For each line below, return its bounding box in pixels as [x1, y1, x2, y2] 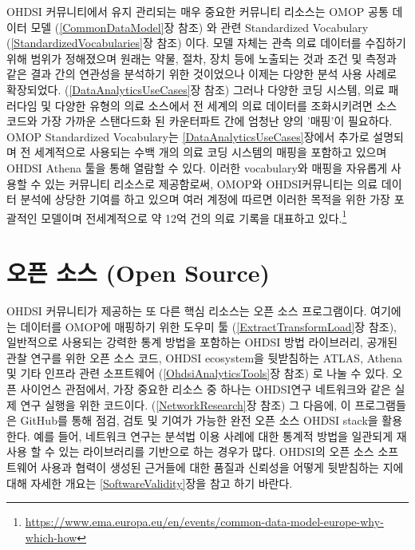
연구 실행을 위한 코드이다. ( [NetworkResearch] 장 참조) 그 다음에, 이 [20, 396, 351, 413]
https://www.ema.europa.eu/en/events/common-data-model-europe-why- [25, 513, 384, 530]
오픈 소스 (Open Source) [6, 256, 271, 289]
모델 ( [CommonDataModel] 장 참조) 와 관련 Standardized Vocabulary [30, 18, 369, 35]
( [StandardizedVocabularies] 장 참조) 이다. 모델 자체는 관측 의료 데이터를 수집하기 [6, 34, 406, 51]
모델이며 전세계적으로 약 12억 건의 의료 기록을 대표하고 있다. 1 [41, 207, 347, 226]
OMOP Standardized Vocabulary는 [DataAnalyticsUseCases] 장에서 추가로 [6, 128, 370, 144]
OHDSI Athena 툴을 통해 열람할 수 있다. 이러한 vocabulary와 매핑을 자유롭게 [6, 159, 388, 176]
